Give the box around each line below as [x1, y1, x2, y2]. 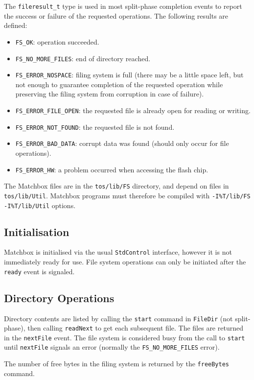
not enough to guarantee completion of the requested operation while [15, 79, 223, 89]
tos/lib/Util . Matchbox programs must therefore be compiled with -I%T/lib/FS [4, 190, 251, 200]
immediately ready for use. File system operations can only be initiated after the [4, 257, 246, 267]
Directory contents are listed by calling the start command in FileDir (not [4, 313, 233, 323]
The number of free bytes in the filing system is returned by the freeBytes [4, 358, 229, 369]
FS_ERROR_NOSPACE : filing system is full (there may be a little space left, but [15, 70, 244, 80]
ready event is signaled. [4, 266, 75, 276]
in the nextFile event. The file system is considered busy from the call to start [4, 332, 245, 342]
